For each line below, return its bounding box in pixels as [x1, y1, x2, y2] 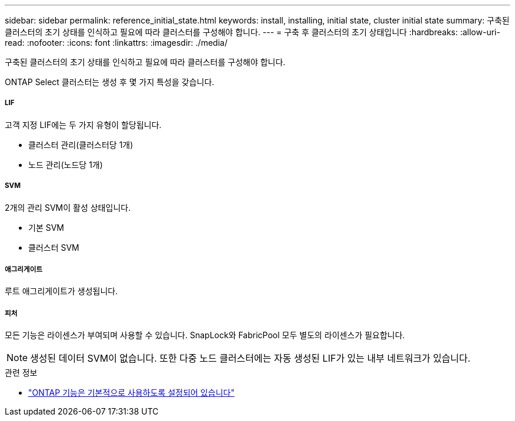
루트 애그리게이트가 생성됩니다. [5, 286, 118, 297]
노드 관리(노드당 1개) [28, 159, 103, 170]
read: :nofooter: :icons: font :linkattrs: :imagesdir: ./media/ [5, 38, 228, 48]
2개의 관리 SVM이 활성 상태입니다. [5, 202, 131, 213]
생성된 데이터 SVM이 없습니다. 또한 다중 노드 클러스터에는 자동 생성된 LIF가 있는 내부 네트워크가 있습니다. [30, 352, 471, 365]
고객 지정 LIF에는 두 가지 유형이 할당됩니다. [5, 119, 162, 130]
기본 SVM [28, 222, 64, 233]
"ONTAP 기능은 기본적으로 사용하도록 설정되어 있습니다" [28, 388, 235, 398]
